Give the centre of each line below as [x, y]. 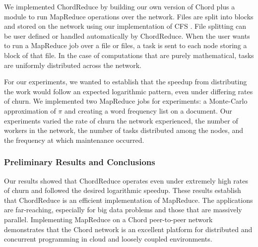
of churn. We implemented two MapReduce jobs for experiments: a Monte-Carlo [126, 101]
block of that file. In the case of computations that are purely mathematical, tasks [129, 55]
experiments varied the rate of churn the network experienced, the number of [121, 120]
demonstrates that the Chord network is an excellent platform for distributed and [128, 229]
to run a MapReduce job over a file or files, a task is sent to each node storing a [126, 45]
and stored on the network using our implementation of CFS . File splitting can [125, 26]
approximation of [30, 110]
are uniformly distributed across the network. [73, 65]
